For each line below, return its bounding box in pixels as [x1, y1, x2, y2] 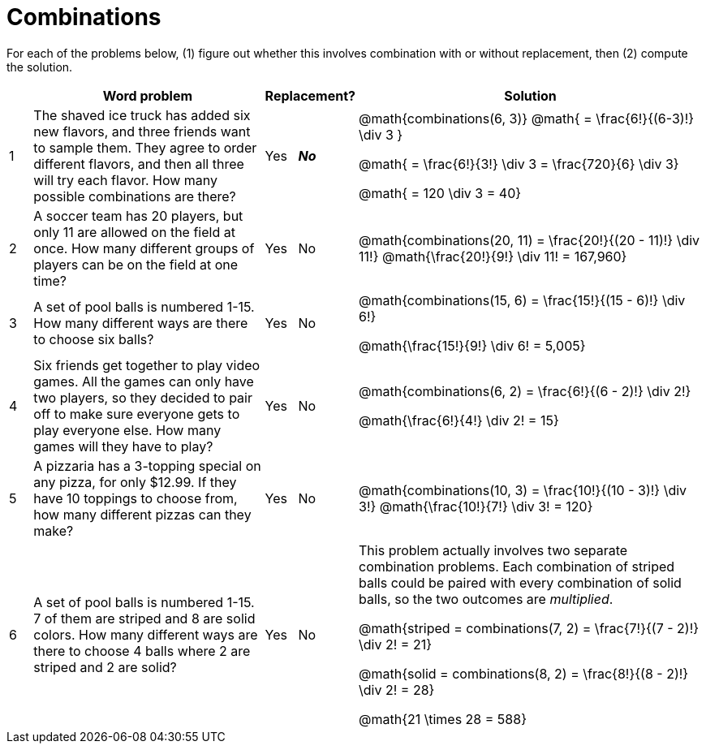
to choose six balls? [33, 330, 154, 347]
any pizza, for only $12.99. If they [33, 473, 237, 490]
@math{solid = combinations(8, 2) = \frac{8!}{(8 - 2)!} [359, 665, 689, 682]
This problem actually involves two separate [359, 541, 628, 558]
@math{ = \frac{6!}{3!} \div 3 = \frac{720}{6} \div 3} [359, 155, 679, 172]
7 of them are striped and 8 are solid [33, 610, 256, 627]
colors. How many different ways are [33, 626, 258, 643]
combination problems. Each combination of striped [359, 558, 675, 575]
